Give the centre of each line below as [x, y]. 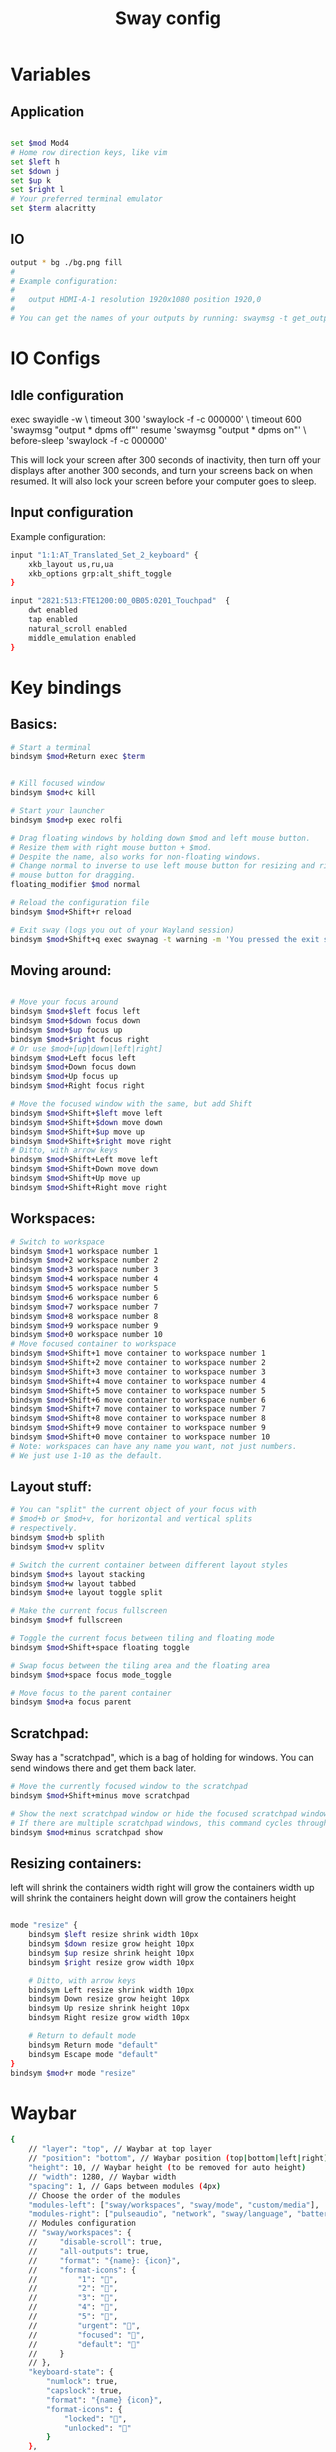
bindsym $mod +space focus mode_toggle [91, 1675]
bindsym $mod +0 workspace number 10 [86, 1335]
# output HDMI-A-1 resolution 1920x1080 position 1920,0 [136, 300]
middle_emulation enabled [82, 638]
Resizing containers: [76, 1863]
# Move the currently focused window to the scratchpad [129, 1787]
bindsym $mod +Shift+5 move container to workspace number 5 [138, 1390]
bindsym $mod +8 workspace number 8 [84, 1316]
